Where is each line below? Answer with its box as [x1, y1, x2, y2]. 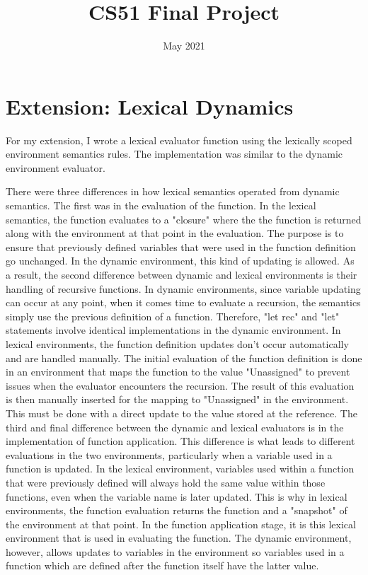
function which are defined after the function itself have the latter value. [6, 558, 319, 573]
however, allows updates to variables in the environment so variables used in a [6, 544, 345, 559]
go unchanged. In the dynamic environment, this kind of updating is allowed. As [6, 253, 355, 268]
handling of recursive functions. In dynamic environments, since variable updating [6, 281, 361, 296]
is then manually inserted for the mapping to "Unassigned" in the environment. [6, 392, 349, 407]
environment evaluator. [6, 160, 105, 175]
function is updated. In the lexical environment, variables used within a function [6, 461, 355, 476]
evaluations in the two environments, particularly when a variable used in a [6, 447, 333, 462]
